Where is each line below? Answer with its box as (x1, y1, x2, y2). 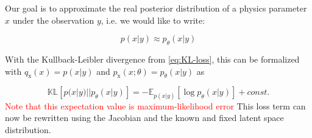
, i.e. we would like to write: (101, 13, 205, 26)
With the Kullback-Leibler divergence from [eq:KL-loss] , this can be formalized (5, 52, 300, 65)
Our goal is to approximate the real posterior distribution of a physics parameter (5, 2, 307, 14)
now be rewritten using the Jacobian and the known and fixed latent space (5, 111, 284, 124)
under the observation (12, 13, 94, 26)
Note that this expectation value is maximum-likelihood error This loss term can (5, 99, 306, 112)
